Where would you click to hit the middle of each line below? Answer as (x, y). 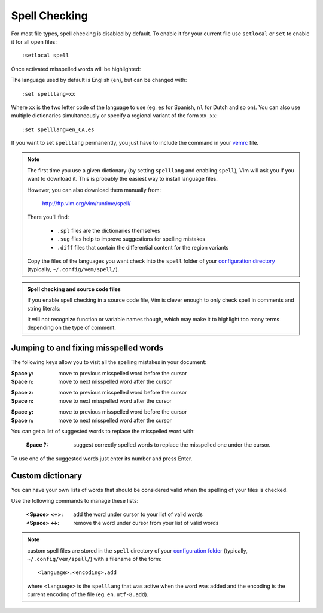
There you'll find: (48, 217)
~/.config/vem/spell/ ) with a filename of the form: (95, 559)
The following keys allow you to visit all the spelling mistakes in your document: (109, 362)
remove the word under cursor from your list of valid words (146, 523)
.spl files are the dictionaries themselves (109, 230)
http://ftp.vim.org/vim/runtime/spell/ (86, 204)
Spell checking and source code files (74, 289)
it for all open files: (34, 41)
